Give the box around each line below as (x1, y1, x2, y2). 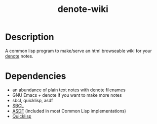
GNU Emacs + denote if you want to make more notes (12, 92, 122, 98)
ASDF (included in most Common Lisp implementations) (12, 108, 126, 114)
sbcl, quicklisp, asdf (12, 97, 53, 103)
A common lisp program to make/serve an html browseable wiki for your (5, 48, 152, 54)
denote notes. (5, 53, 34, 59)
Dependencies (5, 70, 66, 82)
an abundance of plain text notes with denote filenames (12, 87, 126, 93)
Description (5, 31, 54, 43)
